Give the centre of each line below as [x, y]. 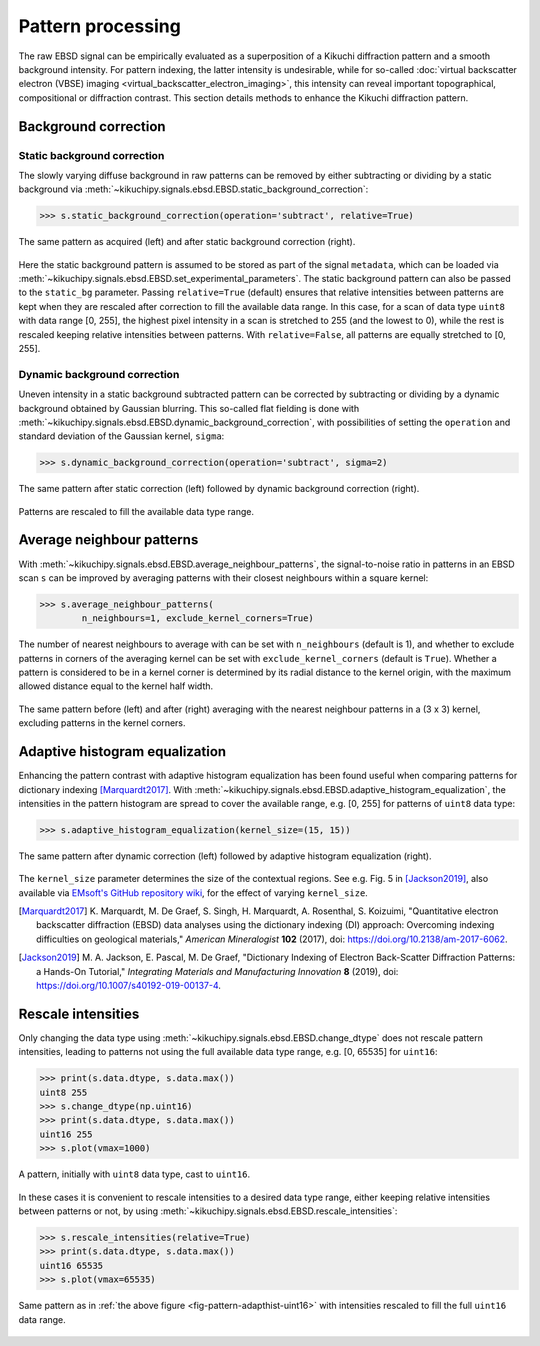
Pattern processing [100, 26]
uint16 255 [66, 1134]
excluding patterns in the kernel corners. [102, 723]
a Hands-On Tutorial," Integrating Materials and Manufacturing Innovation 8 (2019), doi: [217, 971]
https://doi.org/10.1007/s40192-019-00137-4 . [129, 986]
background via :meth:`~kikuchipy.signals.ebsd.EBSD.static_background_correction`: [193, 189]
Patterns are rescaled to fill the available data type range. [136, 511]
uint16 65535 [71, 1265]
